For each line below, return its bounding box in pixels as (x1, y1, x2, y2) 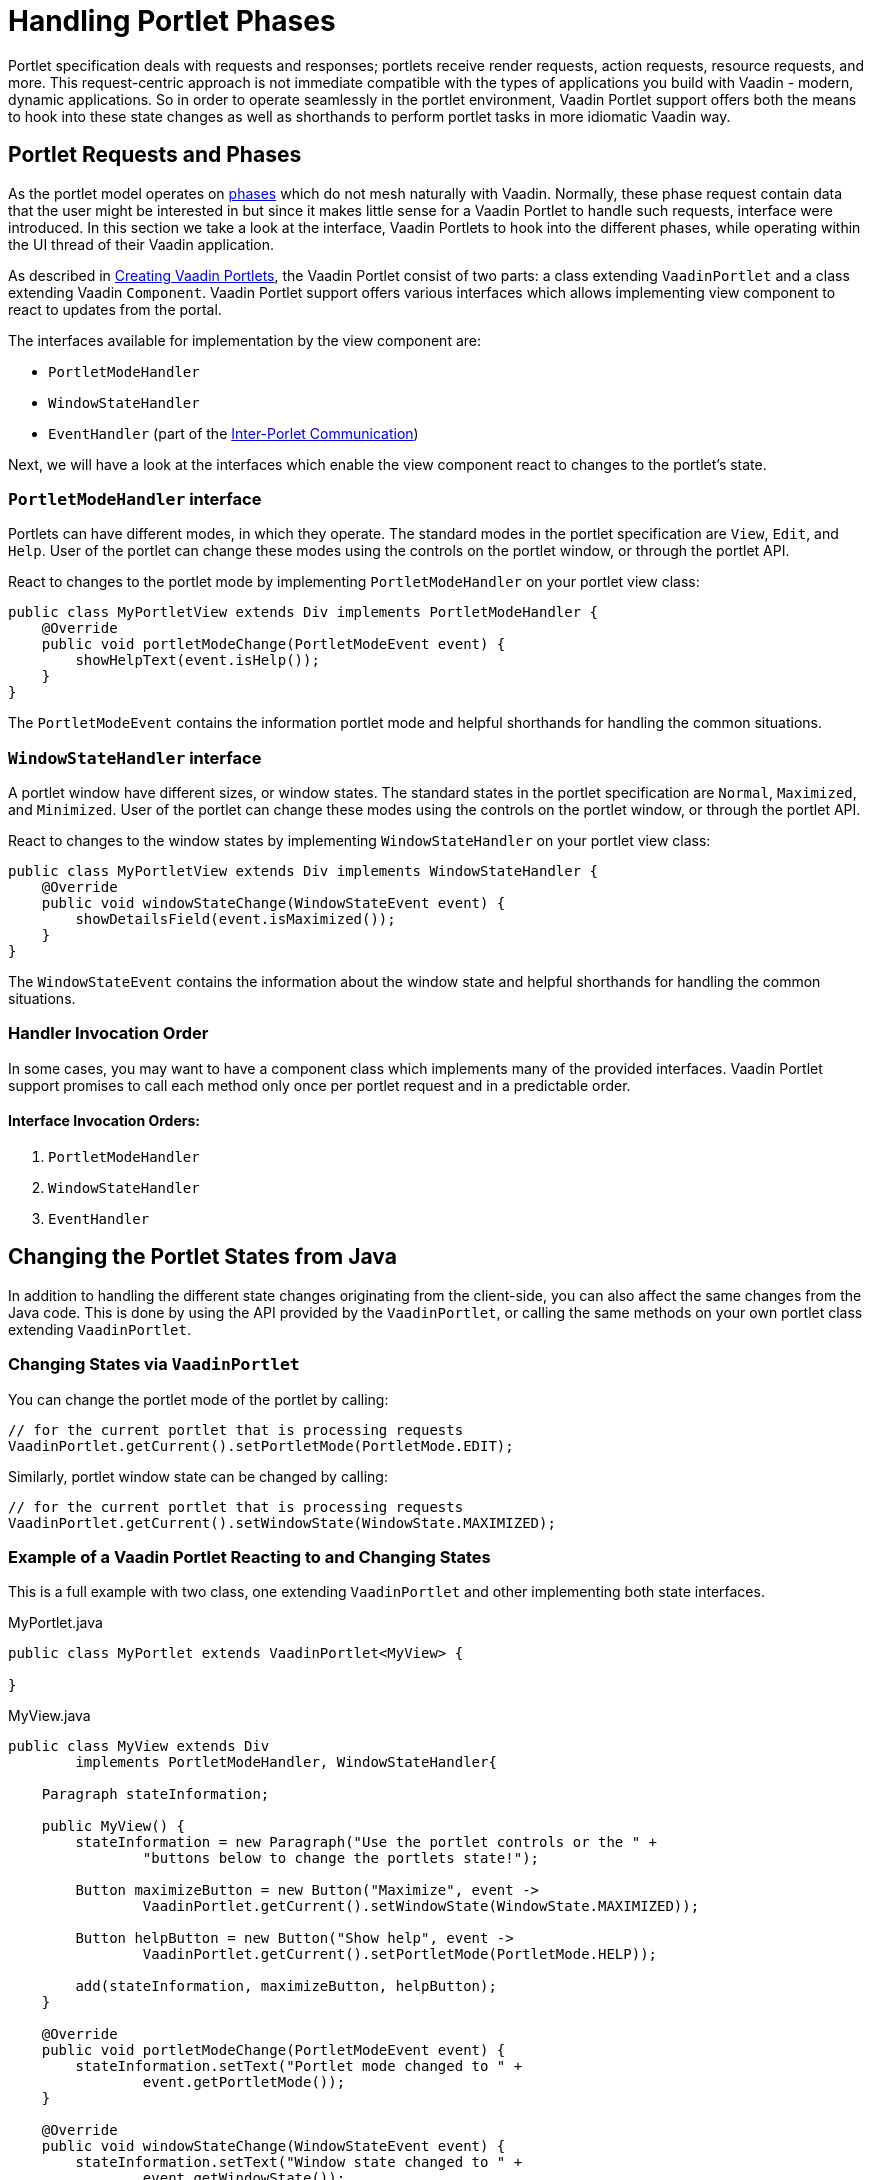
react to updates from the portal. (8, 300, 222, 318)
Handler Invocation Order (8, 1023, 209, 1044)
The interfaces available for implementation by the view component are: (8, 331, 482, 349)
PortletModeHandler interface (8, 488, 262, 509)
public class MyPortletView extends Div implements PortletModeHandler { (8, 604, 599, 621)
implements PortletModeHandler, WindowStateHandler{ (75, 1754, 497, 1771)
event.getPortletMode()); (142, 2074, 346, 2091)
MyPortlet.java (8, 1614, 103, 1632)
